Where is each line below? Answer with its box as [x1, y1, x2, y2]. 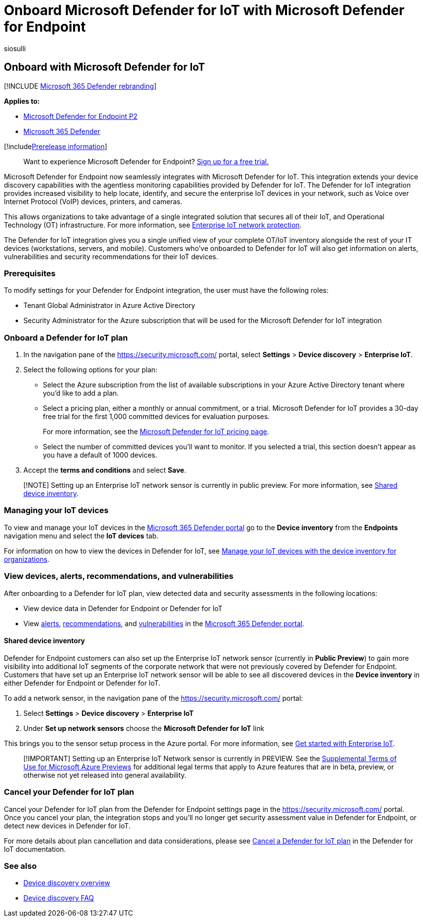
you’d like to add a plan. [43, 389, 119, 398]
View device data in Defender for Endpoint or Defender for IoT [23, 604, 223, 613]
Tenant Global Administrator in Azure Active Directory [23, 301, 195, 310]
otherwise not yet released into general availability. [23, 770, 187, 779]
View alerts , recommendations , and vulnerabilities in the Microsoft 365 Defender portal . [23, 619, 305, 628]
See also [4, 861, 37, 871]
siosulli [4, 44, 26, 53]
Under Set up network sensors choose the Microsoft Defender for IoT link [23, 724, 265, 732]
